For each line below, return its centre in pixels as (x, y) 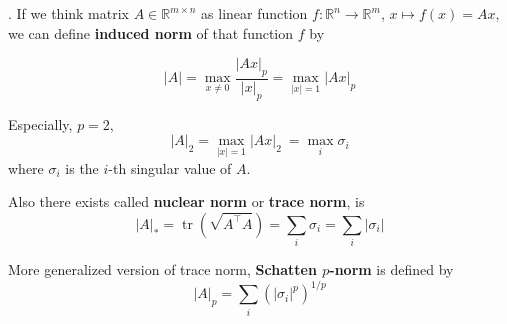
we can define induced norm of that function (151, 32)
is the (82, 167)
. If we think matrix (69, 13)
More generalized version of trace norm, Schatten (162, 269)
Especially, (40, 123)
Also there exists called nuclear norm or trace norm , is (186, 201)
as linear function (254, 13)
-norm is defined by (391, 269)
